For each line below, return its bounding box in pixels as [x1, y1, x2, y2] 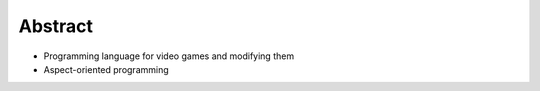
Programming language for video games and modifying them [43, 50, 295, 62]
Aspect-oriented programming [43, 63, 169, 75]
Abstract [18, 15, 94, 37]
